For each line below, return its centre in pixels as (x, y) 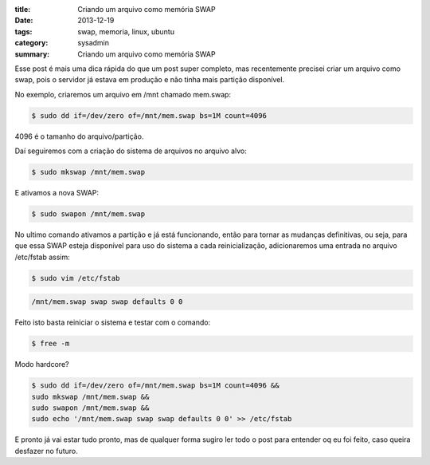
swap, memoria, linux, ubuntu (126, 31)
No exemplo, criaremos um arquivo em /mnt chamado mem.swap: (123, 94)
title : (23, 9)
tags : (23, 31)
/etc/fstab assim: (43, 257)
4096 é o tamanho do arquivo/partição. (79, 136)
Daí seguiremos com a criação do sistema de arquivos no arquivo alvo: (131, 151)
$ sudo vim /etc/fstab (76, 278)
